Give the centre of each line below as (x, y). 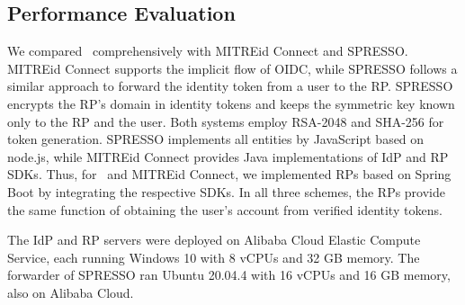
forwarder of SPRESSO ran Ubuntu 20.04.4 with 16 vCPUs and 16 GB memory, (229, 275)
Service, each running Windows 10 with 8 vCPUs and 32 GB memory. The (214, 257)
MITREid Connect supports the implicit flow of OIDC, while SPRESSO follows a (232, 68)
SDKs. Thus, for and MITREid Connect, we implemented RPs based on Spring (229, 174)
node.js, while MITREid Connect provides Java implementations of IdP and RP (228, 156)
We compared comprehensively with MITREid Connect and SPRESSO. (208, 51)
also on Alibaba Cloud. (71, 292)
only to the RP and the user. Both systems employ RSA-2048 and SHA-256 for (226, 121)
